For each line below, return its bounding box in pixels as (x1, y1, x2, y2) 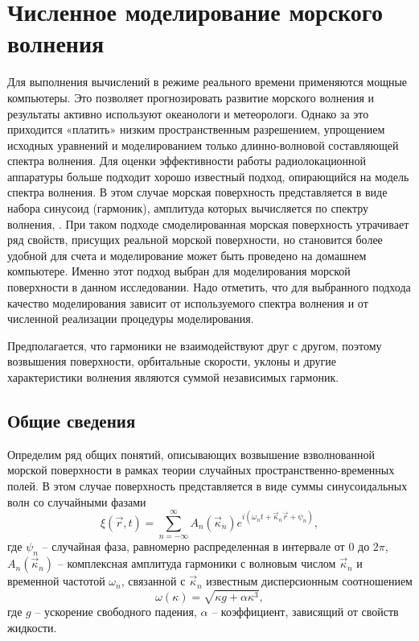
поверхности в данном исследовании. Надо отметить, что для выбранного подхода (7, 279, 411, 296)
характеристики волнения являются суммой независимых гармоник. (7, 369, 339, 385)
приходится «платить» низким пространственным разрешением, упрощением (7, 121, 385, 138)
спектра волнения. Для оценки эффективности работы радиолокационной (7, 152, 367, 169)
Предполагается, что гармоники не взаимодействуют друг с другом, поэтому (7, 337, 382, 354)
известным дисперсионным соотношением (206, 573, 413, 589)
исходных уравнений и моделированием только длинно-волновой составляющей (7, 136, 399, 153)
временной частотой (7, 573, 105, 589)
